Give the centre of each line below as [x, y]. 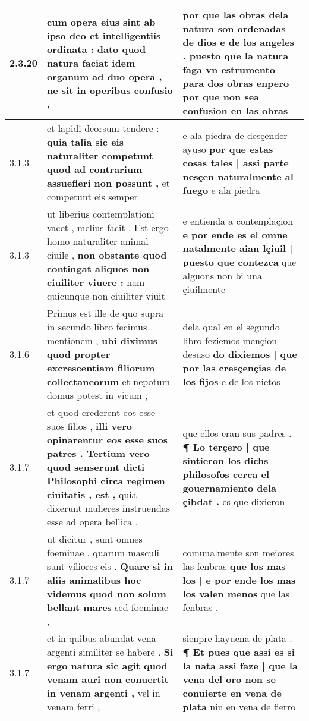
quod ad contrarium [95, 169]
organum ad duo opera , [105, 76]
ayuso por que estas [228, 149]
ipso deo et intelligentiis [104, 35]
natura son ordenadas [234, 28]
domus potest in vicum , [97, 395]
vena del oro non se [229, 679]
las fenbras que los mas [234, 566]
